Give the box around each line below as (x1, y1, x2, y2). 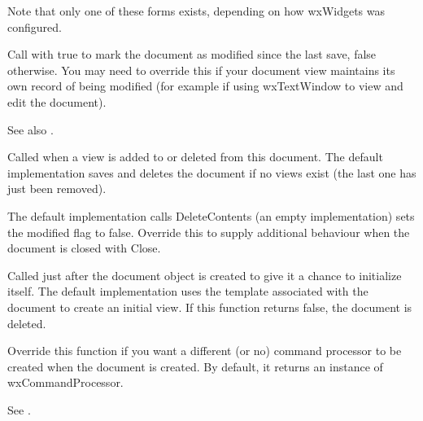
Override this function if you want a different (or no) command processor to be (7, 342, 402, 359)
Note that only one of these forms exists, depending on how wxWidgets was (7, 2, 386, 19)
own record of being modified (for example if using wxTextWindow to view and (7, 77, 403, 94)
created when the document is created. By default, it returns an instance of (7, 357, 383, 375)
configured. (7, 18, 62, 35)
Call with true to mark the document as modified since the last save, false (7, 46, 377, 63)
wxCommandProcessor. (7, 374, 124, 391)
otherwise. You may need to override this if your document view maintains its (7, 61, 395, 78)
